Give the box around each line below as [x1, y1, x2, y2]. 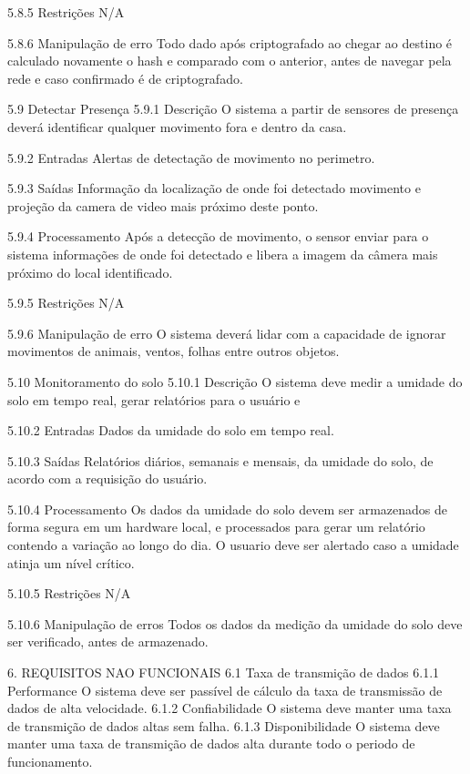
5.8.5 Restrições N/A [7, 3, 125, 21]
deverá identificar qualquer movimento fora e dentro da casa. [7, 117, 347, 136]
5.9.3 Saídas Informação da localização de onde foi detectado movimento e [7, 178, 421, 198]
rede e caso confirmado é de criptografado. [7, 68, 243, 87]
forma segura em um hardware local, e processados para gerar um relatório [7, 517, 425, 536]
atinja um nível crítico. [7, 553, 135, 572]
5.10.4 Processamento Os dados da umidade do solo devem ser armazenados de [7, 499, 448, 518]
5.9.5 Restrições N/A [7, 293, 125, 312]
